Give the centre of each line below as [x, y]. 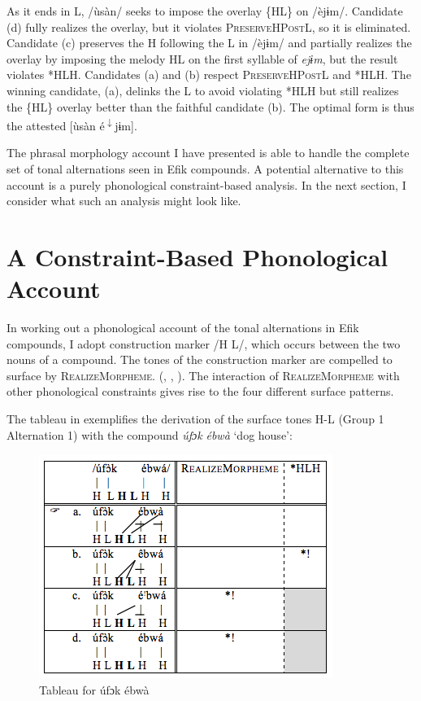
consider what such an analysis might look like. [124, 201]
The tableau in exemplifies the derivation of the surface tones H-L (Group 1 [195, 419]
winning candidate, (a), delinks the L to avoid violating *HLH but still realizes [203, 90]
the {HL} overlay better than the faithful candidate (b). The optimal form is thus [210, 106]
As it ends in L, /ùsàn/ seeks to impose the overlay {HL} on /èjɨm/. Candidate [205, 11]
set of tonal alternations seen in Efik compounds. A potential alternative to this [205, 169]
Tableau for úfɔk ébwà [94, 689]
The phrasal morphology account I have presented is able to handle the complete [208, 153]
